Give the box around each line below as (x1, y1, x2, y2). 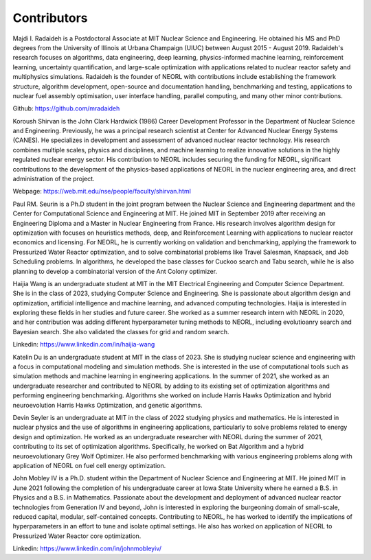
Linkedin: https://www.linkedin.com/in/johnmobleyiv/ (12, 544, 161, 552)
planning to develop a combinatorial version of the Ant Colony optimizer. (12, 267, 218, 275)
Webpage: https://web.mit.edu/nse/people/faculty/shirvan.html (12, 187, 192, 196)
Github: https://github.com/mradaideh (12, 104, 120, 113)
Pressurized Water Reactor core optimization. (12, 532, 142, 540)
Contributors (12, 10, 89, 25)
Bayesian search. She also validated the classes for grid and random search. (12, 327, 229, 336)
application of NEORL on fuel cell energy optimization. (12, 461, 166, 469)
